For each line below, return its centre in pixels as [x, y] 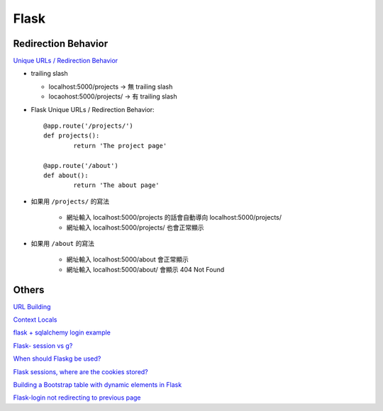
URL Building [32, 306]
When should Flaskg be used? [57, 359]
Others [29, 289]
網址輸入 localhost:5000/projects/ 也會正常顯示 [135, 227]
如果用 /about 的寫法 [63, 243]
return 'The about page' [116, 185]
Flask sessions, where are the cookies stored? [81, 371]
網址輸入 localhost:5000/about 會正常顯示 [128, 259]
